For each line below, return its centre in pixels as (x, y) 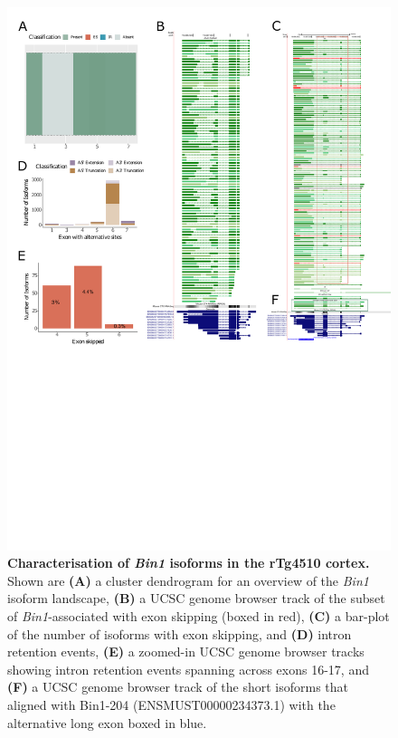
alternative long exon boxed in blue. (107, 722)
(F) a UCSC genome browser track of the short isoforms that (178, 687)
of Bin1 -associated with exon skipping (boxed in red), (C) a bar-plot (199, 616)
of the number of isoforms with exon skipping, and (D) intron (180, 633)
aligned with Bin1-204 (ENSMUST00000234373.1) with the (171, 705)
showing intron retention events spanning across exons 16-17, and (188, 669)
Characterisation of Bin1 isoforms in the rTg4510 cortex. (189, 563)
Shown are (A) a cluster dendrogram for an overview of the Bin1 (188, 580)
